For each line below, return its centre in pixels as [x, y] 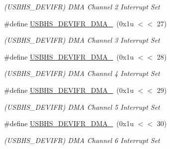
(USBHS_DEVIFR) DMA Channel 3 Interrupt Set [82, 40]
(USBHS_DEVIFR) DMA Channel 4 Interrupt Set [82, 73]
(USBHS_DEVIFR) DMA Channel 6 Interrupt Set [82, 140]
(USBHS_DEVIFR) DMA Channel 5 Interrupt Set [82, 107]
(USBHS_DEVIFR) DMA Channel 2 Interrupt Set [82, 6]
